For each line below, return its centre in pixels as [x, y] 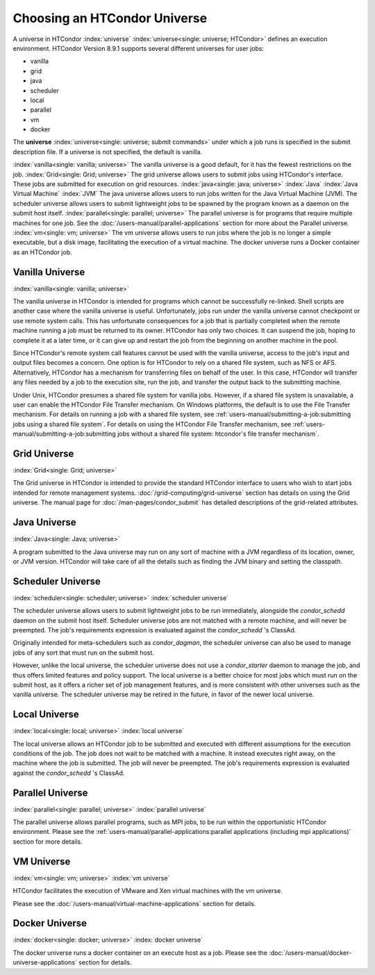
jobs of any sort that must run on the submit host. [83, 653]
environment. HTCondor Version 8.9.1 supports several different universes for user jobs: [138, 48]
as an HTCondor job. [42, 252]
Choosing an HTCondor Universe [110, 18]
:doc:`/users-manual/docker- [310, 953]
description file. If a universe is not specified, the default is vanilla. [108, 151]
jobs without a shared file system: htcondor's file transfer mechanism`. [218, 434]
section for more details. [48, 842]
